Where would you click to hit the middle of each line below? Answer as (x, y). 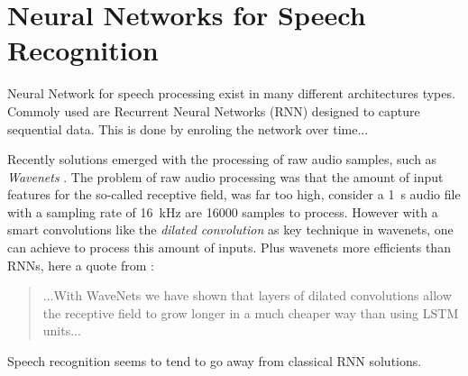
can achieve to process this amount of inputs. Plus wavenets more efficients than (229, 248)
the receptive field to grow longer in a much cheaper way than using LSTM (251, 312)
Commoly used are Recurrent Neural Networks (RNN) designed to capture (214, 110)
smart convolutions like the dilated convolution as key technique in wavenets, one (230, 229)
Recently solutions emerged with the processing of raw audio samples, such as (222, 159)
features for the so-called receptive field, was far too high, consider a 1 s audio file (234, 194)
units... (62, 330)
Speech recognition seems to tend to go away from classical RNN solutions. (215, 361)
